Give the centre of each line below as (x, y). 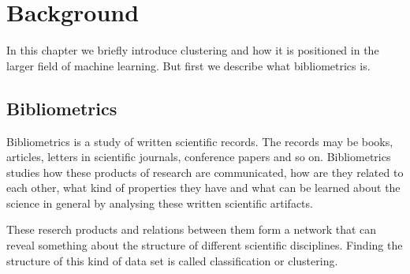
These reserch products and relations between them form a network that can (192, 229)
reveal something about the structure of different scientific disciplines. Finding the (205, 245)
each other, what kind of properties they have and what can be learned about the (203, 188)
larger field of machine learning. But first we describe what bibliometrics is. (188, 65)
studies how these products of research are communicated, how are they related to (205, 172)
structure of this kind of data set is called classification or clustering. (172, 260)
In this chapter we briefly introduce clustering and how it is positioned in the (193, 50)
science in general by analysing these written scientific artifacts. (160, 203)
